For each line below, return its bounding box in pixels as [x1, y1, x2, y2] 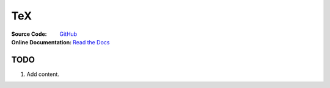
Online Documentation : [11, 38, 72, 46]
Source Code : [11, 30, 47, 38]
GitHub [59, 30, 78, 38]
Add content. [26, 70, 59, 78]
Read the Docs [72, 38, 110, 46]
